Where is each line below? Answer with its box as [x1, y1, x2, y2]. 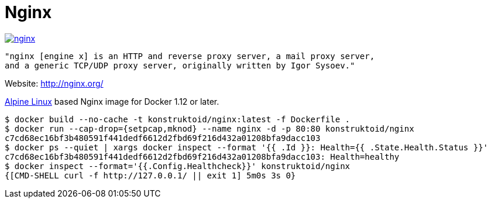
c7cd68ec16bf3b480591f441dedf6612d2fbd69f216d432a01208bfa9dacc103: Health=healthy [5, 152, 400, 161]
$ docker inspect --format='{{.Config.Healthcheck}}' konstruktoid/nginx [5, 161, 351, 171]
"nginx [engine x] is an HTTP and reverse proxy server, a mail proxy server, [5, 51, 375, 61]
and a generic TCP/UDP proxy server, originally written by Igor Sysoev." [5, 60, 355, 70]
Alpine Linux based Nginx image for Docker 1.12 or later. [5, 96, 219, 106]
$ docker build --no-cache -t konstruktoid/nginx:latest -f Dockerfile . [5, 114, 351, 124]
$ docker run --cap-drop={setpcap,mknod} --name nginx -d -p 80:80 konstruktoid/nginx [5, 123, 414, 133]
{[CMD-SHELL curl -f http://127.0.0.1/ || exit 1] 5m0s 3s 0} [5, 170, 296, 180]
